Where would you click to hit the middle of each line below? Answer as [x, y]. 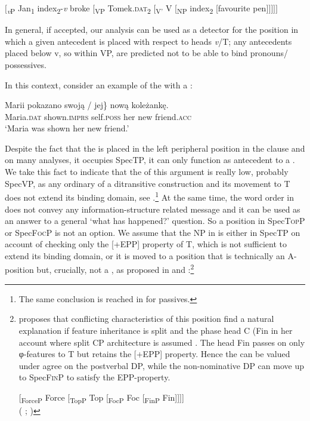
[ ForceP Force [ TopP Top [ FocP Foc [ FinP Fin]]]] [101, 398]
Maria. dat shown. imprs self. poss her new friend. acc [98, 116]
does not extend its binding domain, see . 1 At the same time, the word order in [149, 196]
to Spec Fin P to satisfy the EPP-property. [94, 377]
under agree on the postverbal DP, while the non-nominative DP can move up [161, 365]
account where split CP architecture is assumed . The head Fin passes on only [162, 342]
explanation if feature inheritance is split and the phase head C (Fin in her [156, 330]
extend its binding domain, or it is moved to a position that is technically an [145, 255]
